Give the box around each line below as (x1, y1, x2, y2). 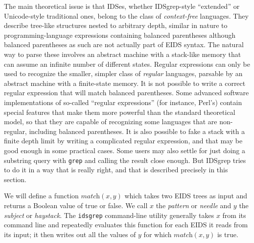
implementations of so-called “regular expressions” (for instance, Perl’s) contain (4, 97, 242, 107)
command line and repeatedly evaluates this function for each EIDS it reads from (4, 219, 248, 230)
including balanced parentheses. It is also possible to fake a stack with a (29, 126, 245, 136)
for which (143, 229, 172, 239)
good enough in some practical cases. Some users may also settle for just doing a (4, 145, 246, 155)
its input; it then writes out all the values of (4, 229, 136, 239)
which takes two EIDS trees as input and (124, 190, 248, 201)
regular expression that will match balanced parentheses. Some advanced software (4, 87, 249, 98)
